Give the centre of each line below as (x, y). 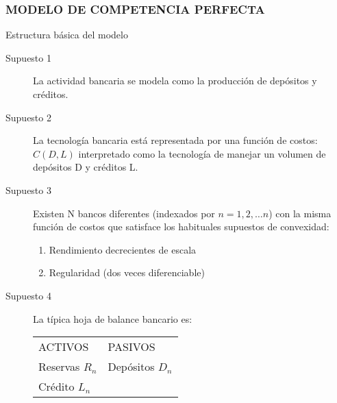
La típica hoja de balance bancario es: (113, 318)
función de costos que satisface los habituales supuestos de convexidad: (181, 227)
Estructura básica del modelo (67, 35)
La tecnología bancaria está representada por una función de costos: (175, 140)
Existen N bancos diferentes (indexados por (124, 213)
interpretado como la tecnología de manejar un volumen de (202, 153)
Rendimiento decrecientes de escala (123, 249)
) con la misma (300, 213)
